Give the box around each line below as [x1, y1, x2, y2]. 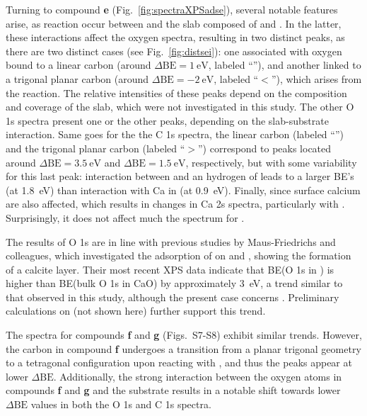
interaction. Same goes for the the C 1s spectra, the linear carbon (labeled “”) [6, 127, 344, 142]
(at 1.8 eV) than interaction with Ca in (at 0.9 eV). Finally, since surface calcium [6, 182, 361, 197]
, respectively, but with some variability [185, 154, 357, 169]
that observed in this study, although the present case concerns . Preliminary [6, 289, 339, 304]
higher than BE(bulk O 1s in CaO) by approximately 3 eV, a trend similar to [6, 276, 343, 291]
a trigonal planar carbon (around [6, 71, 149, 86]
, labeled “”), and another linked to [208, 57, 361, 72]
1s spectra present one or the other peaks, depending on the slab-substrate [6, 113, 329, 128]
